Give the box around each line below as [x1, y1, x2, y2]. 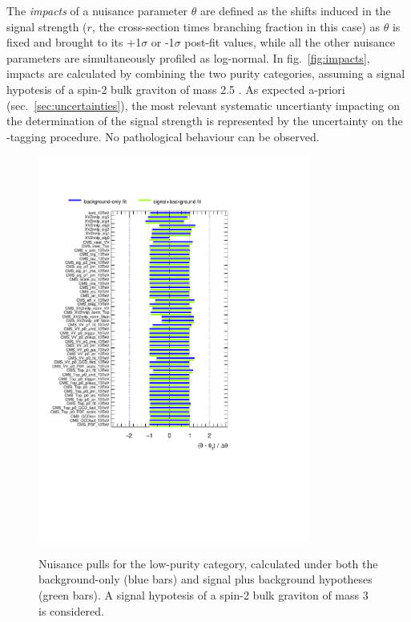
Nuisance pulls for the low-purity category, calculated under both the [38, 555, 378, 571]
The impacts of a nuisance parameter [6, 2, 187, 18]
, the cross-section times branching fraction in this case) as [91, 18, 381, 35]
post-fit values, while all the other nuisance [184, 34, 396, 51]
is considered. [38, 602, 104, 619]
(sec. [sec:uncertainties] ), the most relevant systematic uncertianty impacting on [6, 96, 400, 113]
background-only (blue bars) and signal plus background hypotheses [38, 571, 373, 587]
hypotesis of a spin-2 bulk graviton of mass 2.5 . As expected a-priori [6, 80, 345, 97]
